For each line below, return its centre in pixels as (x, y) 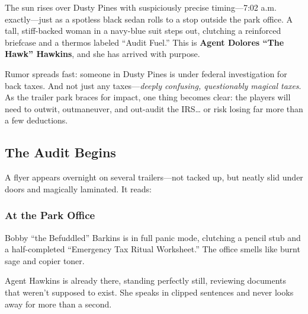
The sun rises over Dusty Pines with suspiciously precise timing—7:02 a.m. (141, 7)
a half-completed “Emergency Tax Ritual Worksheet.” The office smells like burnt (153, 249)
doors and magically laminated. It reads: (78, 188)
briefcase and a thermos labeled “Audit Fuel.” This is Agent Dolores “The (145, 42)
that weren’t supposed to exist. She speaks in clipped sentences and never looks (149, 292)
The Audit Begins (60, 152)
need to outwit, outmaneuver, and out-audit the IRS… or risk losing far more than (154, 108)
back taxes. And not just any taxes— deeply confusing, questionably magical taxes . (153, 85)
